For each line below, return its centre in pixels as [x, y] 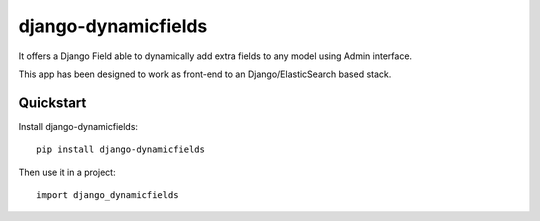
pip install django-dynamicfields [120, 149]
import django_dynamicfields [107, 195]
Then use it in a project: [67, 172]
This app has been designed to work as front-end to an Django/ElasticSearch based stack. [205, 74]
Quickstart [52, 102]
